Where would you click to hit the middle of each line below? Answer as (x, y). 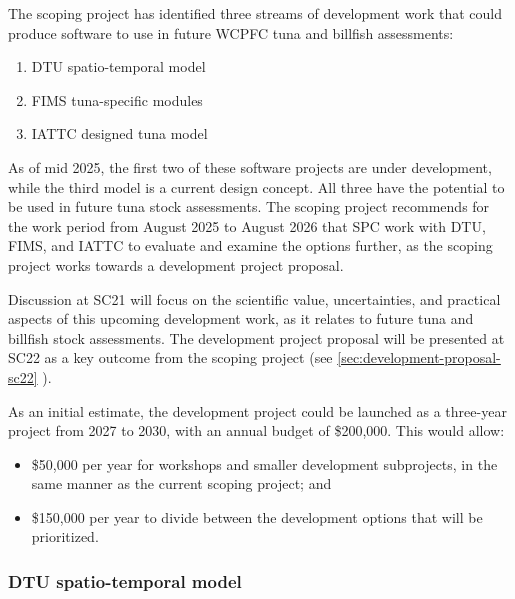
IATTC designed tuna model (119, 133)
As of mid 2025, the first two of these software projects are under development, (250, 166)
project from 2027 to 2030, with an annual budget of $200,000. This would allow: (256, 430)
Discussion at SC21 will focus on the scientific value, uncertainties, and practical (254, 298)
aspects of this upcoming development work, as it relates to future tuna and (241, 318)
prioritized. (65, 536)
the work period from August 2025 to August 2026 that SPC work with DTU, (247, 225)
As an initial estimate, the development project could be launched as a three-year (257, 410)
